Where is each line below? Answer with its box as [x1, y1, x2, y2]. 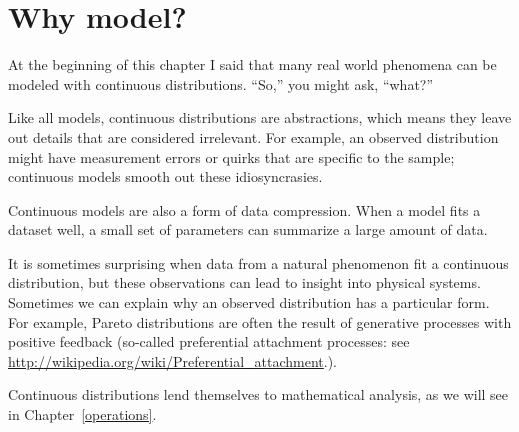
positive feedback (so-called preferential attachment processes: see [8, 331, 410, 352]
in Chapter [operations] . [8, 404, 157, 425]
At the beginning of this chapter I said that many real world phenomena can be [8, 54, 497, 75]
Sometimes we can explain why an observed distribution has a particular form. [8, 292, 490, 313]
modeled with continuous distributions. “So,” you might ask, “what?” [8, 73, 434, 94]
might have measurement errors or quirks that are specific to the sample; [8, 146, 455, 167]
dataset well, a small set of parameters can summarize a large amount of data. [8, 219, 488, 240]
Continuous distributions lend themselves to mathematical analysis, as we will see [8, 384, 509, 405]
